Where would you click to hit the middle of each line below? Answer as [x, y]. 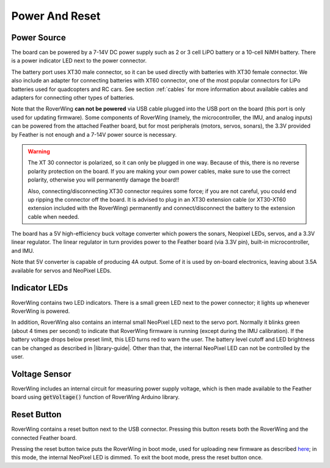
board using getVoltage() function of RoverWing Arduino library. [96, 397]
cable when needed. [53, 216]
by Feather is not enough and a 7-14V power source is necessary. [94, 134]
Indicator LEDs [40, 288]
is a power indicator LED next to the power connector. [79, 60]
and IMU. [23, 250]
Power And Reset [56, 16]
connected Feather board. [44, 437]
